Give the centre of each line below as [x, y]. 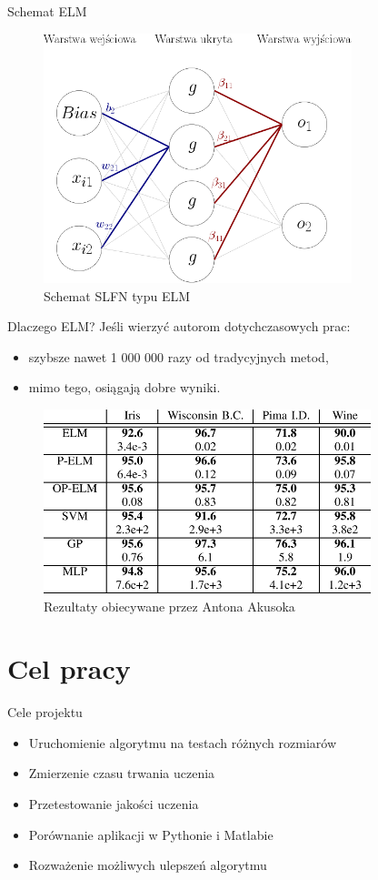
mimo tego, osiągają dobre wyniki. [124, 387]
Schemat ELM [47, 11]
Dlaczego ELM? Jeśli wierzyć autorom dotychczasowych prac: [179, 326]
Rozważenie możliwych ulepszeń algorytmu [148, 865]
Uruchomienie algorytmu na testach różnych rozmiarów [182, 742]
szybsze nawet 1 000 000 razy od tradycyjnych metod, [179, 356]
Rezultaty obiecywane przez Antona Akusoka [169, 606]
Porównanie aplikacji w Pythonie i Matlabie [151, 834]
